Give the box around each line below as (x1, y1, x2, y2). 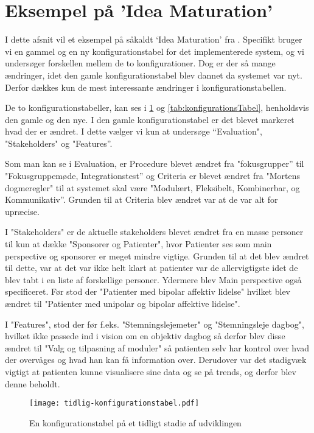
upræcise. (5, 205, 40, 217)
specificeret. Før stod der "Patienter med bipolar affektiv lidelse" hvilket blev (5, 285, 291, 298)
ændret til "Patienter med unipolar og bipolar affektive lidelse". (5, 297, 240, 309)
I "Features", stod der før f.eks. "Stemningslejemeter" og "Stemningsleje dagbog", (5, 317, 304, 330)
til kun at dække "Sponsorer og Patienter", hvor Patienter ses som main (5, 238, 272, 250)
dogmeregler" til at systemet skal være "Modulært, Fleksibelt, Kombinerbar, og (5, 181, 300, 194)
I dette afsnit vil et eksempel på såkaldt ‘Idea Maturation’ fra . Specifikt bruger (5, 33, 302, 46)
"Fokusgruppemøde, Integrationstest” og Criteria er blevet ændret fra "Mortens (5, 169, 300, 182)
